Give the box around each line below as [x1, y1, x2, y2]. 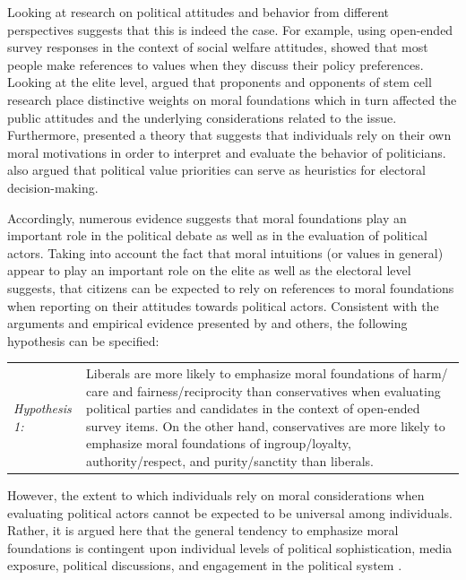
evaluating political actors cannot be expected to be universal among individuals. [7, 503, 453, 522]
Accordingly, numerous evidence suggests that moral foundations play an [7, 208, 407, 227]
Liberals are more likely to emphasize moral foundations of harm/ [86, 364, 448, 383]
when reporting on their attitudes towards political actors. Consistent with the [7, 296, 439, 315]
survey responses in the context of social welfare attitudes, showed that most [7, 38, 428, 56]
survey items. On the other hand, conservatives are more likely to [86, 416, 445, 435]
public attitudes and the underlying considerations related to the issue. [7, 108, 397, 126]
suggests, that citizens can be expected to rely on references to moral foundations [7, 278, 454, 297]
